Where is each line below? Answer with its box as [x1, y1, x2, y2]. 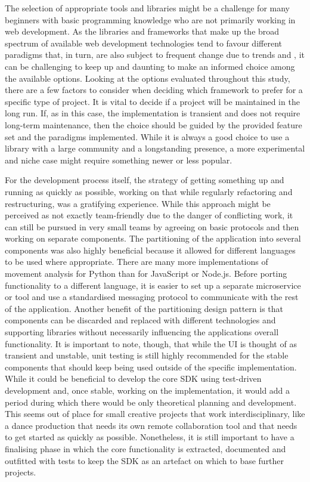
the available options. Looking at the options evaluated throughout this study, [5, 72, 290, 84]
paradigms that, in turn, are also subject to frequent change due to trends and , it [5, 48, 305, 61]
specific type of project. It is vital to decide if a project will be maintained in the [5, 95, 300, 107]
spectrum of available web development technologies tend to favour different [5, 36, 282, 49]
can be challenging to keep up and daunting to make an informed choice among [5, 60, 295, 72]
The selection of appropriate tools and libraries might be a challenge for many [5, 2, 290, 14]
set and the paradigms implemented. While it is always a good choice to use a [5, 130, 290, 143]
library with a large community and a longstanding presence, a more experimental [5, 142, 305, 155]
